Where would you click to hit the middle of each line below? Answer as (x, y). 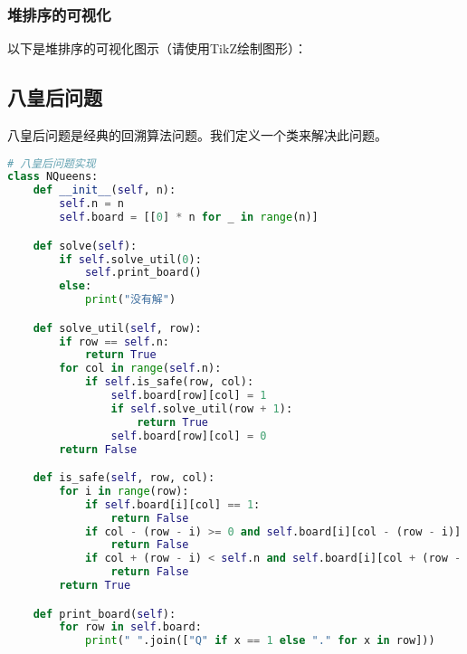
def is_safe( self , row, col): (124, 478)
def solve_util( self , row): (117, 328)
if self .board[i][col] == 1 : (172, 504)
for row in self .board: (130, 627)
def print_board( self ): (105, 614)
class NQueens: (53, 177)
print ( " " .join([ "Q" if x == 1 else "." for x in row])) (260, 641)
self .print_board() (143, 273)
